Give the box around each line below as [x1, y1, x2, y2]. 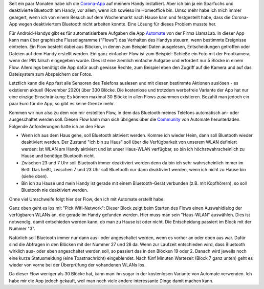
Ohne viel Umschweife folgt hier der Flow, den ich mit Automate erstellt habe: [9, 196, 165, 202]
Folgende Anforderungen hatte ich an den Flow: [9, 123, 106, 129]
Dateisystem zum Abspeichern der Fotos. [9, 71, 92, 77]
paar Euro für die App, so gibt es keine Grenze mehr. [9, 101, 115, 107]
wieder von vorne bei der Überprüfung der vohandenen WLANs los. [9, 262, 146, 268]
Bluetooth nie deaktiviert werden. [21, 187, 88, 193]
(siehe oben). [21, 174, 48, 179]
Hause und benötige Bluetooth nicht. [21, 153, 95, 159]
